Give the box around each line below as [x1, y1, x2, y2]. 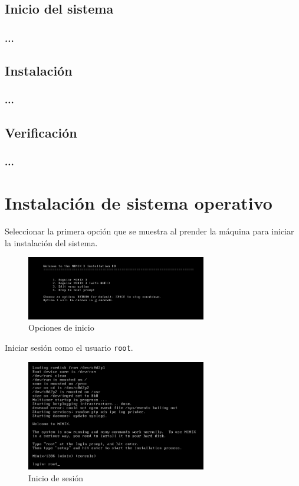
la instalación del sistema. [5, 236, 98, 249]
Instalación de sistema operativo [5, 191, 272, 215]
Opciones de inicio [28, 321, 94, 334]
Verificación [5, 123, 77, 141]
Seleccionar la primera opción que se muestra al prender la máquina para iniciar [5, 225, 294, 237]
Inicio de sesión [28, 471, 84, 484]
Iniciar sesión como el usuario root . [5, 341, 133, 353]
